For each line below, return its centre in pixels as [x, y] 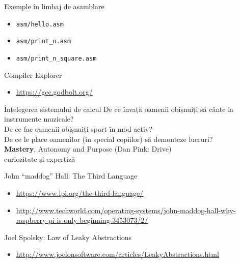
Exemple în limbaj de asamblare [54, 6]
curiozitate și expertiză [40, 158]
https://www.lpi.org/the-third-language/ [80, 193]
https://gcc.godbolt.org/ [54, 92]
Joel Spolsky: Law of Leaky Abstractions [68, 237]
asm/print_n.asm [44, 41]
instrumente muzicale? [39, 119]
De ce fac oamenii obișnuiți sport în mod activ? [78, 128]
